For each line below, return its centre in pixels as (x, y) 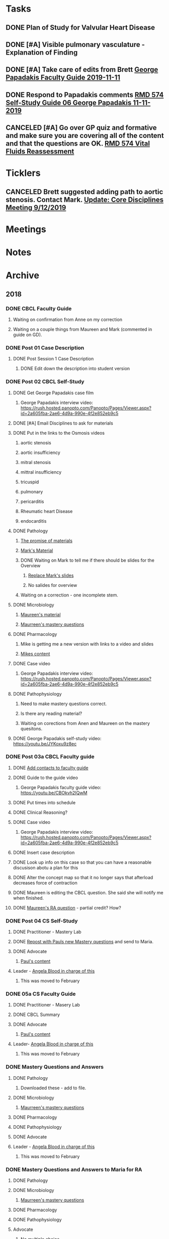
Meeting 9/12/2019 (36, 208)
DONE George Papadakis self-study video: (57, 738)
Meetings (26, 229)
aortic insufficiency (40, 452)
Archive (23, 276)
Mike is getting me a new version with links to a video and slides (87, 644)
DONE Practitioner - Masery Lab (46, 1005)
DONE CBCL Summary (36, 1015)
